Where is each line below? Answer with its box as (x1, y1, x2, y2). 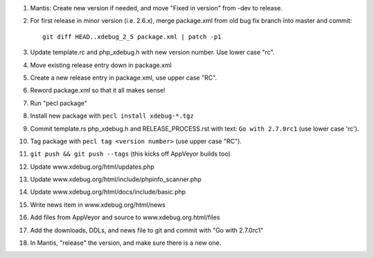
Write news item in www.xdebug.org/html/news (30, 201, 166, 209)
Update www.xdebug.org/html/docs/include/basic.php (30, 187, 186, 196)
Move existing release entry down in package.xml (30, 61, 172, 69)
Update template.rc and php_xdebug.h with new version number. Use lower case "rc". (30, 48, 275, 57)
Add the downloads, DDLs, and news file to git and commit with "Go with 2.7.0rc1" (30, 225, 264, 234)
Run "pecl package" (30, 99, 88, 107)
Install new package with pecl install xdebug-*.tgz (30, 111, 194, 120)
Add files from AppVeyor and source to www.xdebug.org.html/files (30, 213, 220, 221)
